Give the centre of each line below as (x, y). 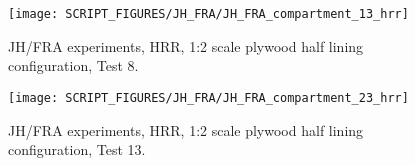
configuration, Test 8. (73, 65)
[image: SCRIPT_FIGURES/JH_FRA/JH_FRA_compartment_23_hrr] (208, 97)
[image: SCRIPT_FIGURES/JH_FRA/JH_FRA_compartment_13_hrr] (208, 14)
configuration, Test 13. (77, 149)
